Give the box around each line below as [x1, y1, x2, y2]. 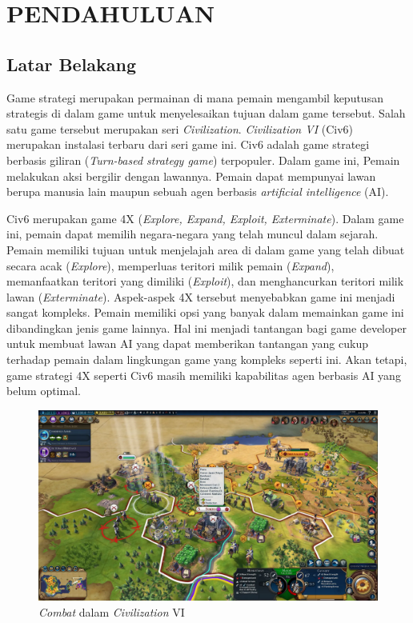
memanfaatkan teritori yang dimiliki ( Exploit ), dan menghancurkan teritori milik [6, 273, 404, 290]
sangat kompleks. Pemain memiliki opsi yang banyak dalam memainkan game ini [6, 304, 404, 321]
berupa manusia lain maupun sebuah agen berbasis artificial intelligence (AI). [6, 183, 389, 200]
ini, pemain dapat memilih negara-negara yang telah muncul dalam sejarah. [6, 226, 379, 242]
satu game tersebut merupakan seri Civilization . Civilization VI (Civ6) [6, 120, 353, 137]
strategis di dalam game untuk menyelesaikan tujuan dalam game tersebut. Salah [6, 105, 406, 122]
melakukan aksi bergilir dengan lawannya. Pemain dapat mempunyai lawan [6, 167, 376, 184]
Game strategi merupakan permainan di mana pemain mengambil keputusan [6, 89, 383, 106]
